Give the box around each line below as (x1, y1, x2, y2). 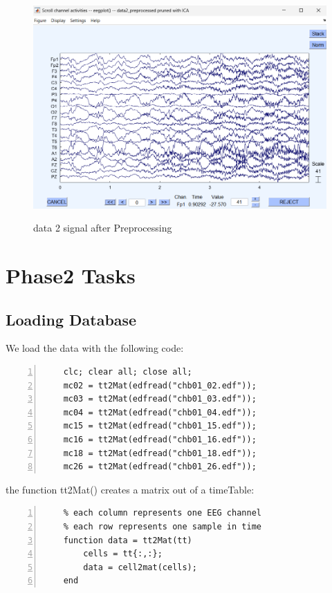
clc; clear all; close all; (63, 366, 192, 377)
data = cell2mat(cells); (83, 562, 197, 572)
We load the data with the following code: (6, 341, 184, 355)
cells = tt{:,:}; (83, 549, 163, 559)
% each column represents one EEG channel (63, 508, 261, 518)
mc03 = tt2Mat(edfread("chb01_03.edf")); (63, 394, 257, 404)
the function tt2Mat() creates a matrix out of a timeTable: (6, 482, 255, 496)
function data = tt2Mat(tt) (63, 535, 192, 545)
